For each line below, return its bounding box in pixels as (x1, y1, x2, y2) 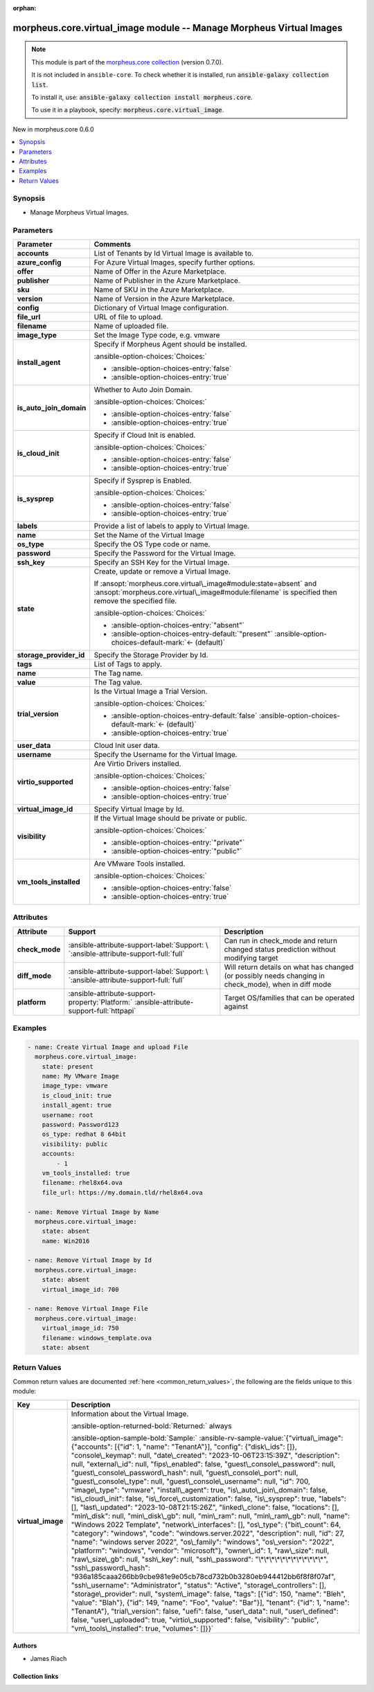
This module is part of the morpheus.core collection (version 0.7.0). (31, 57, 224, 66)
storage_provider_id (17, 650, 85, 659)
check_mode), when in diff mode (224, 979, 332, 989)
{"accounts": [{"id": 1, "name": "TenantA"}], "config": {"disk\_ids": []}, (71, 1441, 297, 1451)
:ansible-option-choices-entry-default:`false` (111, 711, 258, 720)
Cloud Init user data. (93, 740, 160, 750)
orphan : (12, 4, 37, 12)
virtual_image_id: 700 (42, 1285, 119, 1293)
